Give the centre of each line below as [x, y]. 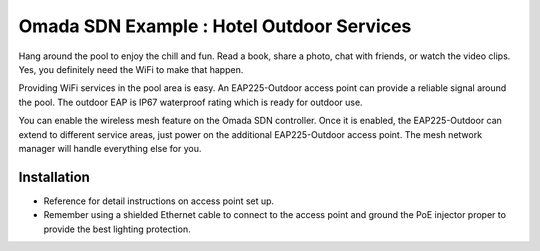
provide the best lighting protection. [117, 229]
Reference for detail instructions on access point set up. [159, 201]
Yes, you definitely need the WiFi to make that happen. [131, 69]
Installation [54, 176]
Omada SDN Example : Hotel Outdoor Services [215, 26]
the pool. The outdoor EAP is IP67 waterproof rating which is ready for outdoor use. [191, 102]
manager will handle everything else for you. [110, 148]
